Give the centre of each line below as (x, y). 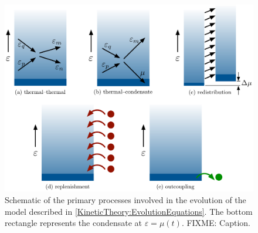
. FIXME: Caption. (216, 223)
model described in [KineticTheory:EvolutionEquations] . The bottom (129, 211)
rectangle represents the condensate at (74, 223)
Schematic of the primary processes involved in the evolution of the (125, 200)
